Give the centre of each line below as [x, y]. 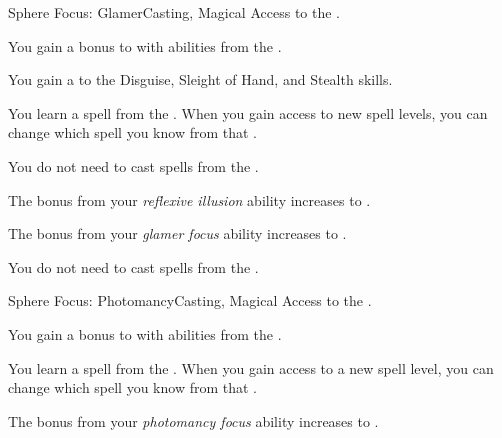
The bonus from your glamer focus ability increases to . [177, 233]
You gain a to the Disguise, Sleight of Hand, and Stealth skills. [200, 79]
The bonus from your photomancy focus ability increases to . [193, 420]
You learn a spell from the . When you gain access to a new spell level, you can [251, 367]
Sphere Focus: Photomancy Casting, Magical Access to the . [190, 300]
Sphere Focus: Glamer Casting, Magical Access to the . [174, 12]
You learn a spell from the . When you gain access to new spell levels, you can [248, 112]
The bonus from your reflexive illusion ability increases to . [189, 199]
